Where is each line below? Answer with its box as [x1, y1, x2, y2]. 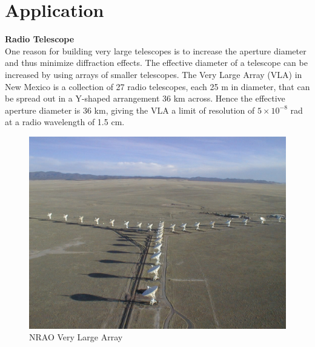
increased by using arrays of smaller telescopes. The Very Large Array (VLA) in [5, 68, 302, 80]
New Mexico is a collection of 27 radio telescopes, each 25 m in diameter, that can [5, 80, 310, 92]
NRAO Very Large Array [29, 331, 123, 343]
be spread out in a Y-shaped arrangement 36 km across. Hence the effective [5, 92, 285, 105]
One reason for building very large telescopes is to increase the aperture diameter [5, 44, 307, 57]
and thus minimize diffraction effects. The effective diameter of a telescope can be [5, 56, 308, 69]
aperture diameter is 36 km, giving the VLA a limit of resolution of [5, 103, 255, 116]
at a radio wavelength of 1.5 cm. [5, 115, 125, 128]
